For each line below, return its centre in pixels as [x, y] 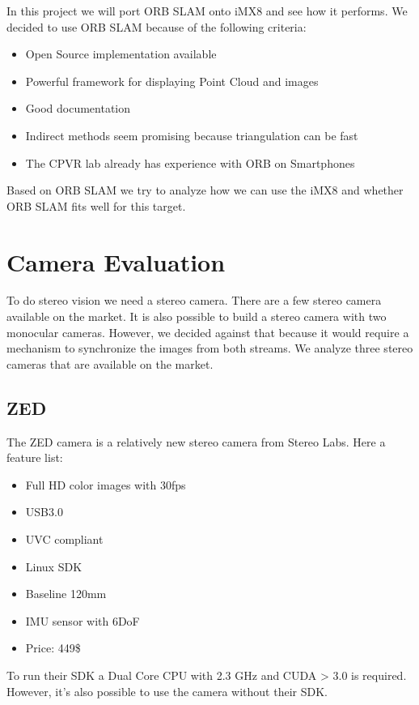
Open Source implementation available [121, 54]
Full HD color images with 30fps [106, 484]
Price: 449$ [53, 648]
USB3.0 [44, 512]
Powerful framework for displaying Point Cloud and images [172, 81]
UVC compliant [64, 539]
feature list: [35, 457]
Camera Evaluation [116, 261]
